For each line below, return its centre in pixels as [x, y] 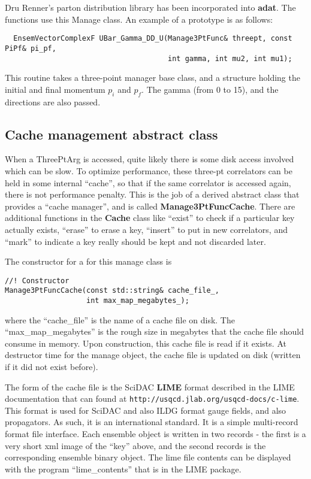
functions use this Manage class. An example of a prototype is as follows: [139, 19]
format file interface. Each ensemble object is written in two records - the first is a [155, 434]
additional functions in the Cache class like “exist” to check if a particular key [150, 218]
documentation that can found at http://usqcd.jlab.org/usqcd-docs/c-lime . [152, 398]
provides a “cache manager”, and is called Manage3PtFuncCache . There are [150, 206]
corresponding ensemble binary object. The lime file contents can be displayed [148, 457]
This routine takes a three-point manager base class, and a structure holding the [153, 78]
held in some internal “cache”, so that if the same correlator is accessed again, [148, 182]
